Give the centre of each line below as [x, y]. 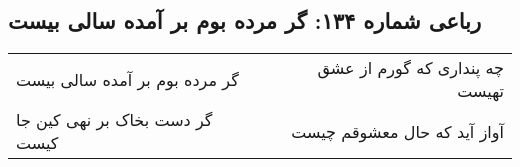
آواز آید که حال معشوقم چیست [397, 131]
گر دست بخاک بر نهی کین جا [114, 120]
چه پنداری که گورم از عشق [410, 68]
